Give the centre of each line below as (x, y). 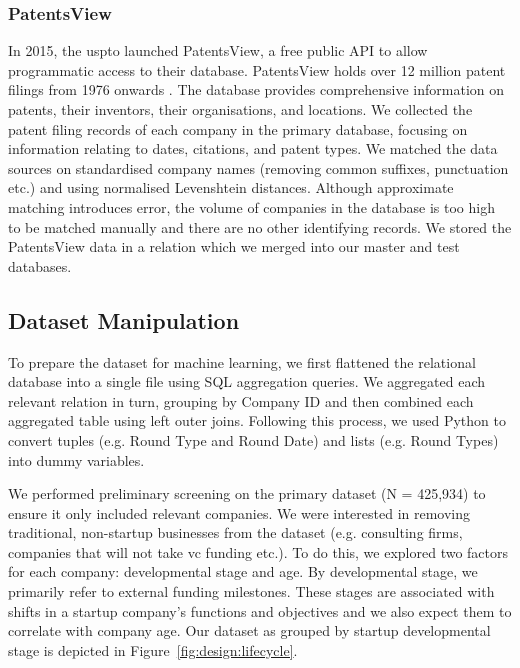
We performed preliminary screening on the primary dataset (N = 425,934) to (247, 493)
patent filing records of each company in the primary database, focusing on (238, 128)
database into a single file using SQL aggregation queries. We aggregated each (246, 381)
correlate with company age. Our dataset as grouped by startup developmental (249, 630)
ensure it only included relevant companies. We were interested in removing (239, 512)
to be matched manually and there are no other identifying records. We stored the (260, 226)
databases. (40, 265)
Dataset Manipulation (124, 319)
